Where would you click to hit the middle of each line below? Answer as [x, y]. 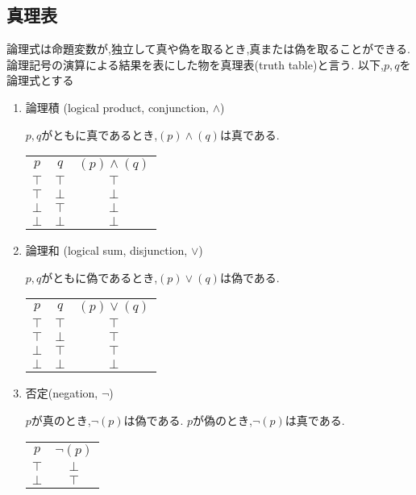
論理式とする [40, 80]
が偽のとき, [223, 420]
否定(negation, [62, 393]
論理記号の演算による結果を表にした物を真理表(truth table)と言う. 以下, [195, 64]
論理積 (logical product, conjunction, [117, 107]
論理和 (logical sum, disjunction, [106, 250]
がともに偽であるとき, [100, 277]
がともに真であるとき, [100, 134]
